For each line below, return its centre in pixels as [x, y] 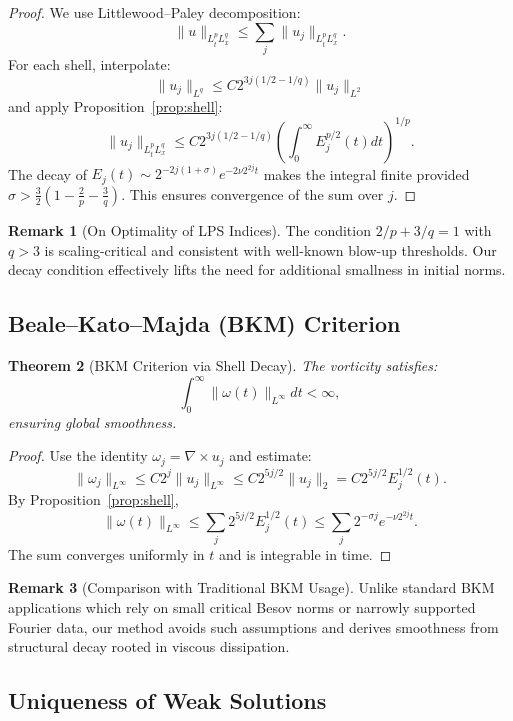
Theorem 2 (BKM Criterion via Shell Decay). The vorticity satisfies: [223, 364]
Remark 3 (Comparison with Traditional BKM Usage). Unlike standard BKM [251, 587]
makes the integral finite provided [366, 173]
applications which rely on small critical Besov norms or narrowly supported [242, 607]
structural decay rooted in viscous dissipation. [149, 646]
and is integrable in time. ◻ [305, 553]
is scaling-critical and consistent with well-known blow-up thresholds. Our [270, 249]
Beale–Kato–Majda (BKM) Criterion [204, 323]
